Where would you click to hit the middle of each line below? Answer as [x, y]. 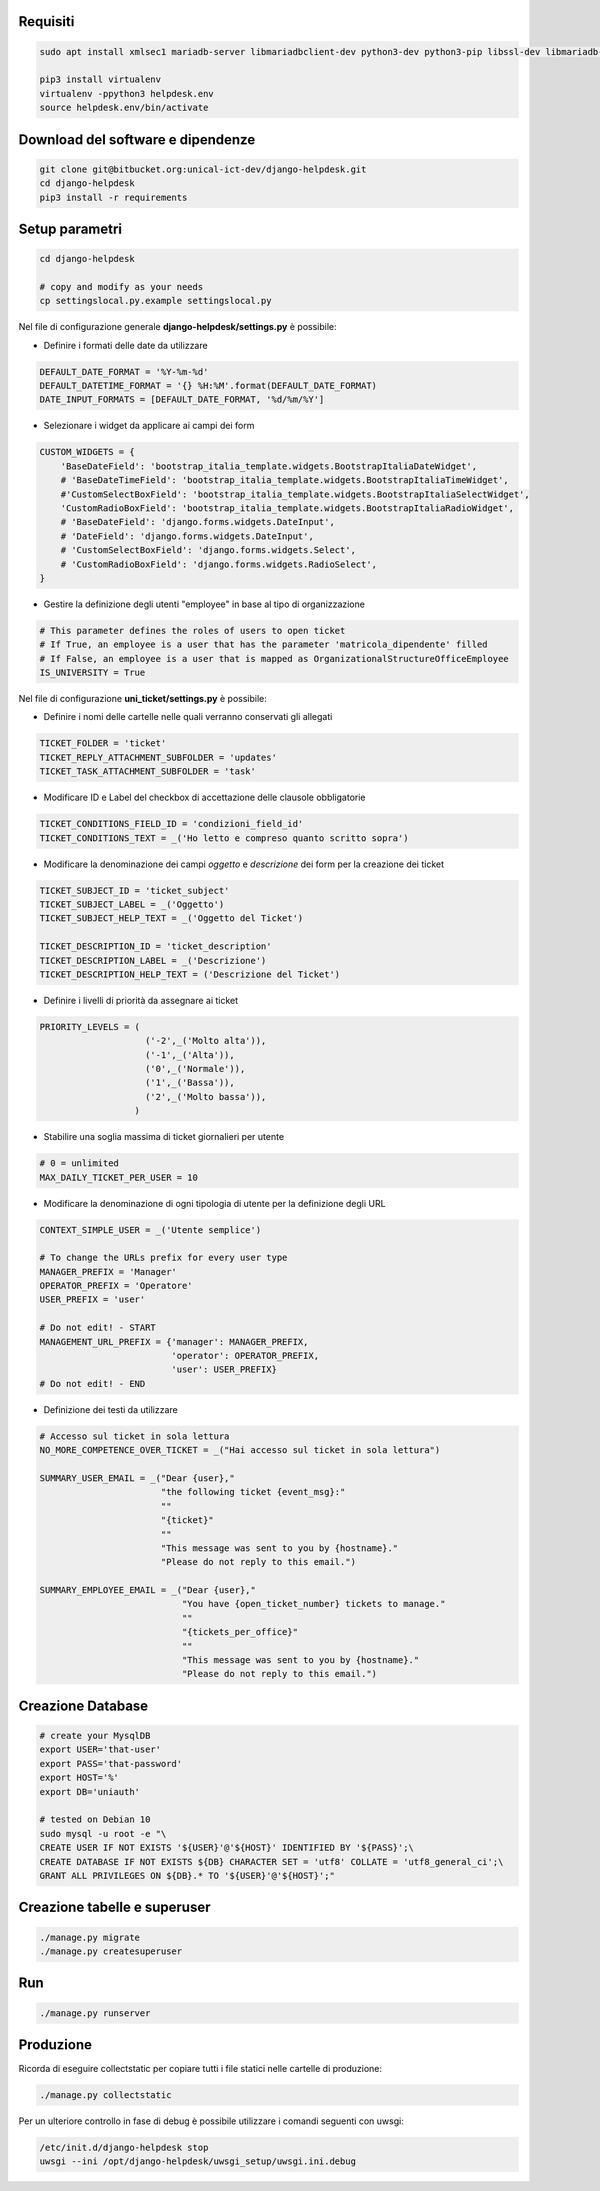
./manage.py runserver [95, 2013]
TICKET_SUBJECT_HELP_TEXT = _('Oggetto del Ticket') [171, 918]
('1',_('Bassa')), [190, 1083]
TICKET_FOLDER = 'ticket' [103, 743]
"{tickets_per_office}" [240, 1632]
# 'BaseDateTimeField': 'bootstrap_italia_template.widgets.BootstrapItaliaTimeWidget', [284, 480]
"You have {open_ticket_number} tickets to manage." [313, 1604]
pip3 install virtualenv [100, 79]
